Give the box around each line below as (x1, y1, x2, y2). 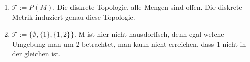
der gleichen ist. (12, 48, 61, 59)
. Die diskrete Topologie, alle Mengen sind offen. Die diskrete (53, 2, 242, 12)
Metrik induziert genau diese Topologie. (12, 11, 135, 22)
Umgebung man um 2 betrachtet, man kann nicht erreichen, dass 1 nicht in (12, 38, 246, 49)
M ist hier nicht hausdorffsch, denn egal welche (78, 28, 224, 39)
